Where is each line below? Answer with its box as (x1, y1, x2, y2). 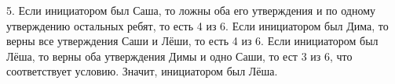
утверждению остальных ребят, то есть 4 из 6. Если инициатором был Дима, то (6, 17, 389, 33)
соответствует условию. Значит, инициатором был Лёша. (6, 63, 278, 79)
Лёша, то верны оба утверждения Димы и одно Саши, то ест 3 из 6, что (6, 47, 353, 64)
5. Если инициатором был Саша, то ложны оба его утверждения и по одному (6, 2, 376, 18)
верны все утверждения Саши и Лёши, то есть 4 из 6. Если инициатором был (6, 33, 379, 49)
